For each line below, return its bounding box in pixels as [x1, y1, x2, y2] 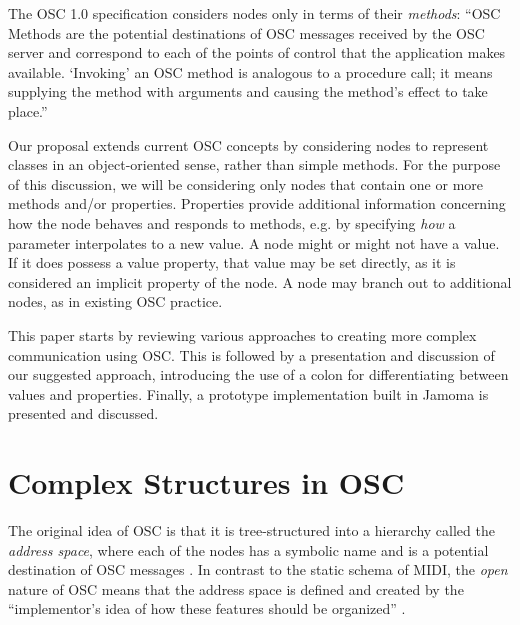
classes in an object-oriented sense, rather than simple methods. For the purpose [8, 154, 501, 175]
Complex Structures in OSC [8, 462, 405, 503]
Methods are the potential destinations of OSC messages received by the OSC [8, 22, 485, 43]
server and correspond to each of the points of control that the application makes [8, 42, 506, 63]
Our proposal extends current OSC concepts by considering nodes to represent [8, 134, 489, 155]
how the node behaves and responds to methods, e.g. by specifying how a [8, 212, 456, 233]
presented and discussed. [8, 403, 159, 424]
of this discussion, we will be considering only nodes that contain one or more [8, 173, 484, 194]
